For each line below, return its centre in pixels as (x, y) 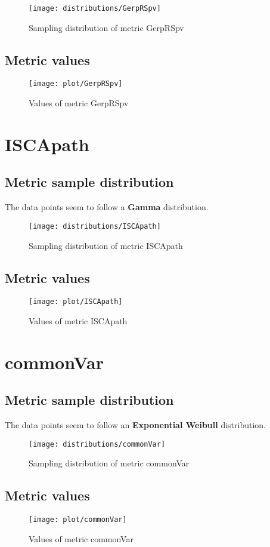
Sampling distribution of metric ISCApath (106, 245)
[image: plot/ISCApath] (76, 302)
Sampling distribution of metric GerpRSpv (106, 27)
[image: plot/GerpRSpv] (76, 84)
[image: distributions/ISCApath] (95, 226)
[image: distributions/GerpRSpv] (95, 8)
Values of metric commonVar (81, 538)
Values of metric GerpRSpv (79, 103)
